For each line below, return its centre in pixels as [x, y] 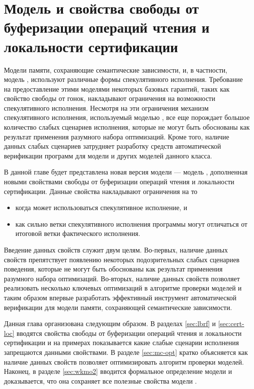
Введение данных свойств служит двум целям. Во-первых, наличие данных [116, 250]
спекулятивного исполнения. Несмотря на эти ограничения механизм [106, 107]
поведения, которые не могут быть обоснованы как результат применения [113, 269]
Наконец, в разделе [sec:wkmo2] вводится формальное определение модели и [118, 371]
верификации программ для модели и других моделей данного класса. [108, 155]
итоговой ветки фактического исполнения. [78, 233]
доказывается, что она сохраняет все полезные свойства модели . [100, 380]
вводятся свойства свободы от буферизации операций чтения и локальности [129, 333]
